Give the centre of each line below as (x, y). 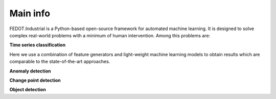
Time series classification (38, 45)
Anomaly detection (30, 71)
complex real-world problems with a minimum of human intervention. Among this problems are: (110, 35)
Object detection (28, 90)
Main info (30, 13)
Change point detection (35, 80)
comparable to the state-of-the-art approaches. (60, 62)
